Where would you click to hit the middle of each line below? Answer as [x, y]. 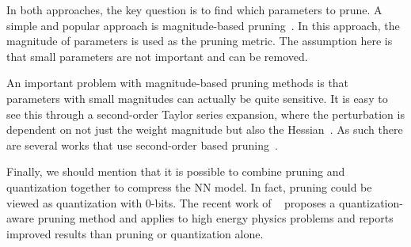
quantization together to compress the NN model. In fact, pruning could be [189, 186]
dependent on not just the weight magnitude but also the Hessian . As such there [205, 129]
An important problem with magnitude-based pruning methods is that [178, 83]
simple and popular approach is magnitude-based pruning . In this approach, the [203, 25]
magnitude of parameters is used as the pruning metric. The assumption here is [200, 41]
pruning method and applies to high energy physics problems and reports [215, 218]
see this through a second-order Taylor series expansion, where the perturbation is [205, 114]
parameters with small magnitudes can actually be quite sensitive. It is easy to [197, 98]
